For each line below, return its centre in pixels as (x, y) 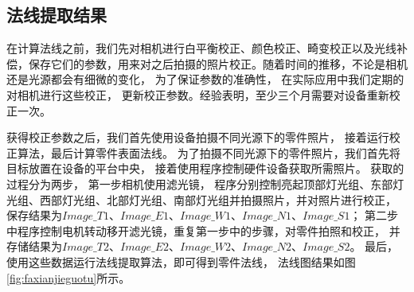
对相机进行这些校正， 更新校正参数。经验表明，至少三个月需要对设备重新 (198, 94)
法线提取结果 (57, 15)
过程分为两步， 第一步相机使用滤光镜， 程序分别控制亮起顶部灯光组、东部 (200, 183)
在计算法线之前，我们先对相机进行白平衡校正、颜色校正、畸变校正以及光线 (201, 48)
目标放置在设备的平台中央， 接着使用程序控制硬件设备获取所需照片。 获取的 (205, 168)
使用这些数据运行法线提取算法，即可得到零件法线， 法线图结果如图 (181, 261)
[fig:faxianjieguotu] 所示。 (68, 277)
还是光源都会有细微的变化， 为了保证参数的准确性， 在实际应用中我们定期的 (205, 79)
